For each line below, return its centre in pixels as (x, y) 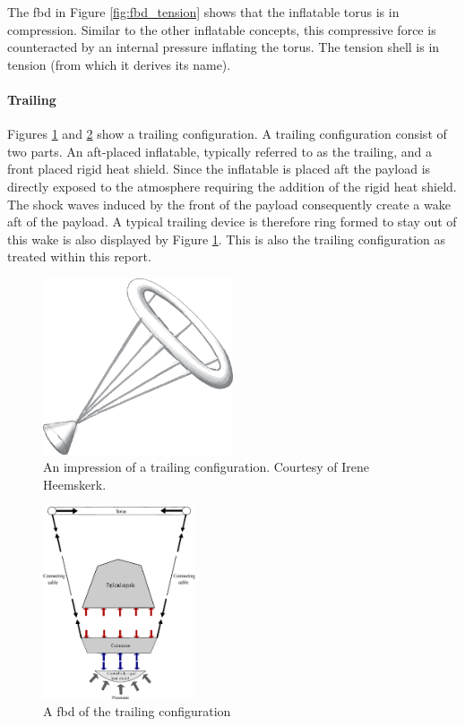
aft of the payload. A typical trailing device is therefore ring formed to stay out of (232, 222)
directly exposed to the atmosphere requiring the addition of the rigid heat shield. (232, 186)
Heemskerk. (75, 485)
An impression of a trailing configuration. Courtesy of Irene (207, 467)
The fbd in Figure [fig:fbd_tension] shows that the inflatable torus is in (203, 12)
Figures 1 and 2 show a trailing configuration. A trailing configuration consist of (227, 134)
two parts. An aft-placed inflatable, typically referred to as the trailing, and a (220, 151)
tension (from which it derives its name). (119, 64)
